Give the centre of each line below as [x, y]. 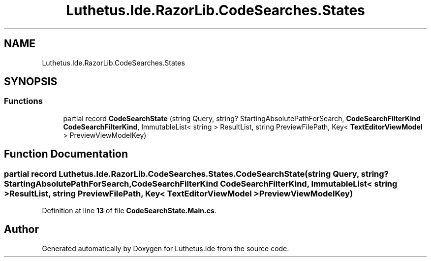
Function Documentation [66, 154]
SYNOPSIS [31, 82]
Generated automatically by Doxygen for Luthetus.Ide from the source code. [166, 248]
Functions [23, 101]
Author [21, 229]
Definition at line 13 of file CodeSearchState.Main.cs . [129, 211]
